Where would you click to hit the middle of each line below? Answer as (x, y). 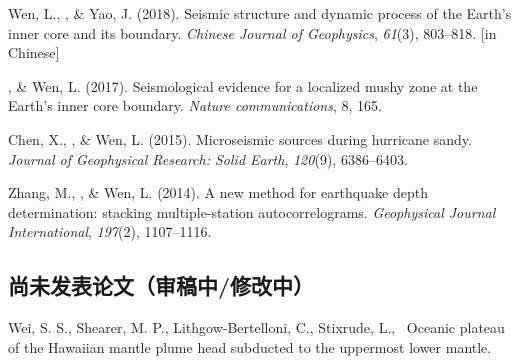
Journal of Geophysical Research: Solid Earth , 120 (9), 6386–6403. (208, 158)
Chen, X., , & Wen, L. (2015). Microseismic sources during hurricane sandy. (240, 138)
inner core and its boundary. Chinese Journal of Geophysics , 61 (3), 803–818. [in (252, 32)
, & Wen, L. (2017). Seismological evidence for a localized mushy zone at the (243, 85)
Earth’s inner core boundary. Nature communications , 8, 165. (195, 105)
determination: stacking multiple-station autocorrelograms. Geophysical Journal (252, 211)
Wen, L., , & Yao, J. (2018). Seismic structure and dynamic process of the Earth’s (260, 13)
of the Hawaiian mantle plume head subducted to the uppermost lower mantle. (250, 346)
